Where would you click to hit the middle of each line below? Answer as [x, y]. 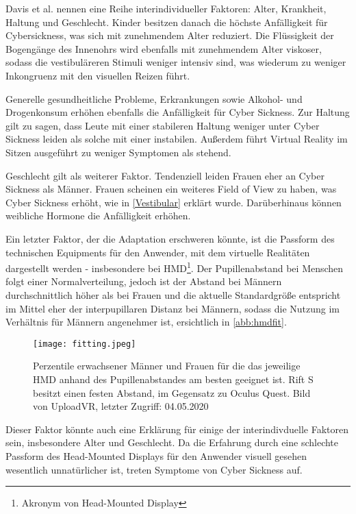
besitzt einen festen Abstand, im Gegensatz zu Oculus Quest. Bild [172, 392]
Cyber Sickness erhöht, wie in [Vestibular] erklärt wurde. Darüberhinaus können [174, 202]
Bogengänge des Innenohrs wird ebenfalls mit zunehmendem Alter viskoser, [164, 48]
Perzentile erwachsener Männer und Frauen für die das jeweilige [167, 366]
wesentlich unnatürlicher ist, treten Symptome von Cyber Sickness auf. [154, 469]
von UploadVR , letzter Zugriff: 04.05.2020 [121, 406]
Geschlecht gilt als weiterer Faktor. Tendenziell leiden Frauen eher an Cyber [165, 175]
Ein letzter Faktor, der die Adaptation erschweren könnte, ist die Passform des [170, 238]
